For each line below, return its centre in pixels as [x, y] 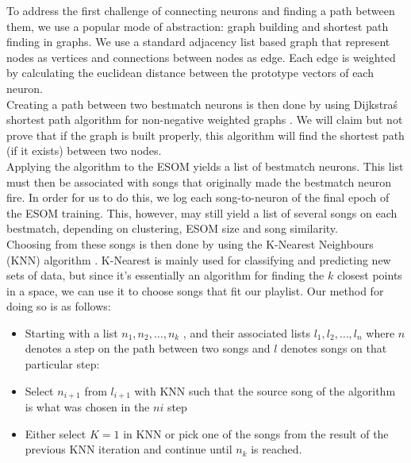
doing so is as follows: [59, 306]
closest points [369, 275]
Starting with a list [71, 332]
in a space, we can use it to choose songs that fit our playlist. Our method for [195, 290]
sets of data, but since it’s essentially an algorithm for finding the [165, 275]
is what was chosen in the [87, 407]
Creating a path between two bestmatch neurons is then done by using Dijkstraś [202, 104]
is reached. [277, 449]
